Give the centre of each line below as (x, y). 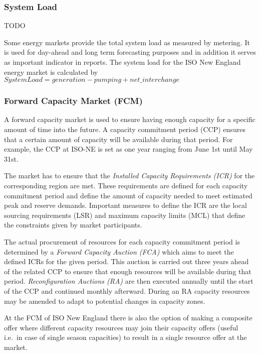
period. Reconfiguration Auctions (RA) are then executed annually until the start (129, 281)
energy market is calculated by (51, 72)
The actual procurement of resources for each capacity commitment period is (122, 241)
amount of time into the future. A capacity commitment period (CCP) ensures (125, 129)
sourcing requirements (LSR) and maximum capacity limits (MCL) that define (125, 215)
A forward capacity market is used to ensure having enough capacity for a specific (130, 119)
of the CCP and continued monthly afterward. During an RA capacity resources (127, 290)
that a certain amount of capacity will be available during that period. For (118, 139)
